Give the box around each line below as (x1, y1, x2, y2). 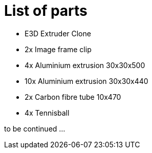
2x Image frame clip (25, 45, 92, 54)
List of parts (4, 2, 88, 19)
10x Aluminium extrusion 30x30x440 (25, 76, 148, 85)
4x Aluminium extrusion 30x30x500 (25, 60, 145, 70)
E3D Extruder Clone (25, 29, 91, 38)
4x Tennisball (25, 108, 70, 117)
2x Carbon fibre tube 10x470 (25, 92, 121, 101)
